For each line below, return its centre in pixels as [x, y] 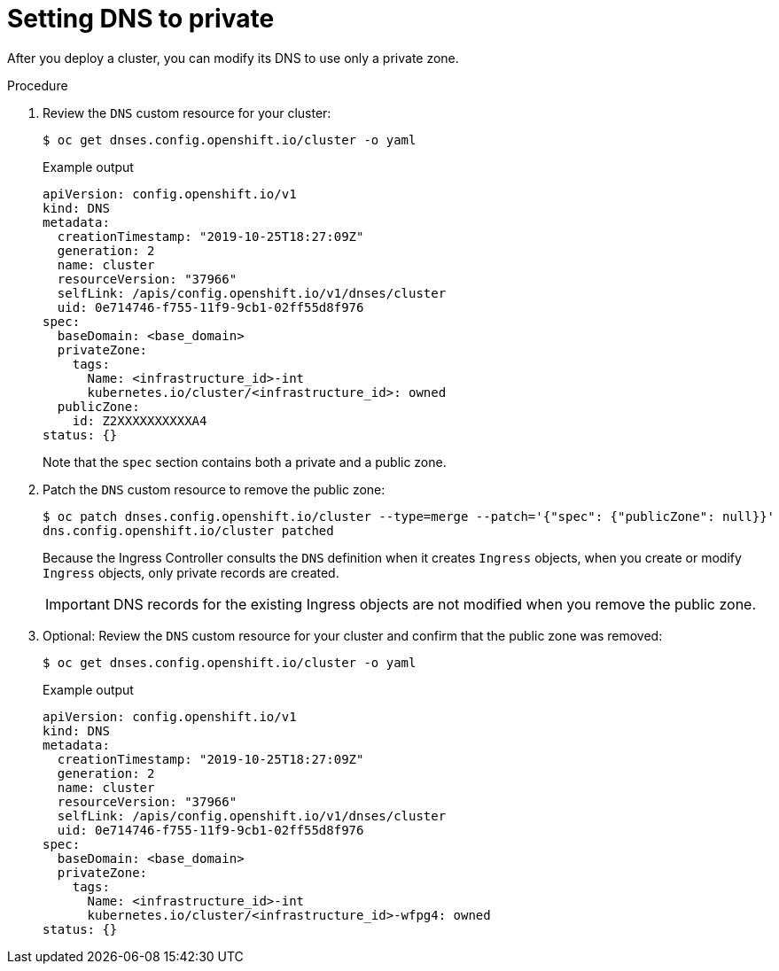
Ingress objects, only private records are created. [191, 572]
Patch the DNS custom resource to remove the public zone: [214, 489]
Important [78, 604]
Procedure [38, 85]
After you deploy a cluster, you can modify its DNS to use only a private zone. [233, 58]
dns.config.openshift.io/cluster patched [188, 530]
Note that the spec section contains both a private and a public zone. [245, 462]
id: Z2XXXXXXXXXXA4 [140, 420]
